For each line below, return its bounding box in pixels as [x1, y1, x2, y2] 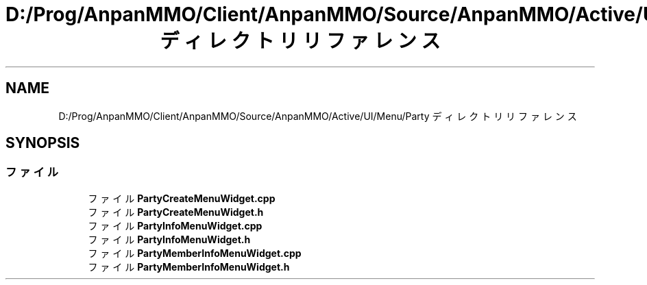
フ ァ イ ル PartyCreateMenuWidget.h [88, 206, 264, 218]
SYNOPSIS [5, 134, 80, 152]
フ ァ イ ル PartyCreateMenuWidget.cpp [88, 192, 276, 204]
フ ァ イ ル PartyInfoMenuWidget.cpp [88, 219, 263, 232]
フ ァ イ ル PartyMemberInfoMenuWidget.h [88, 260, 290, 273]
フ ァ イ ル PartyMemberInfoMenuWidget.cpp [88, 247, 302, 259]
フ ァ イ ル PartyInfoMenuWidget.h [88, 233, 251, 245]
